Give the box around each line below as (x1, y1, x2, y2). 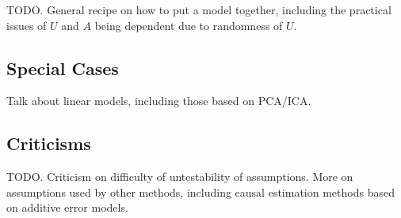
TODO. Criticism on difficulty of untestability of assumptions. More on (6, 168, 353, 185)
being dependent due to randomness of (94, 17, 283, 33)
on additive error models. (6, 199, 128, 216)
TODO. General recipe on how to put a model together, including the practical (6, 2, 391, 17)
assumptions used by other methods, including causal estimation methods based (6, 183, 395, 200)
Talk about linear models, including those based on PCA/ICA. (6, 92, 311, 109)
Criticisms (6, 131, 91, 156)
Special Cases (6, 55, 119, 80)
